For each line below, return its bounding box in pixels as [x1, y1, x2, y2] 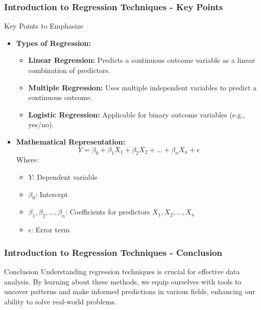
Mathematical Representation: [16, 136, 126, 147]
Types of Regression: [16, 37, 91, 48]
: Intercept [35, 188, 68, 199]
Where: [16, 154, 39, 165]
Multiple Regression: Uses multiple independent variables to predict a [28, 82, 257, 92]
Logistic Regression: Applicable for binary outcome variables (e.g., [28, 109, 245, 120]
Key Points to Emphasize [4, 20, 83, 31]
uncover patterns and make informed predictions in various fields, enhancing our [4, 286, 255, 297]
